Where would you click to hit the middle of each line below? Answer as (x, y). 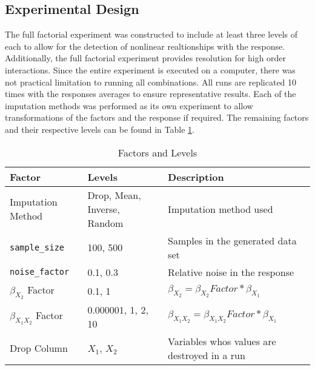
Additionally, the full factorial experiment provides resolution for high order (146, 58)
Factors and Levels (157, 152)
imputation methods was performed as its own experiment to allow (129, 105)
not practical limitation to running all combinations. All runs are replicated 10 (151, 82)
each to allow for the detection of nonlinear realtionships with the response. (145, 46)
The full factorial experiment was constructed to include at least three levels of (151, 34)
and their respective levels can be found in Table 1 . (100, 129)
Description (196, 177)
